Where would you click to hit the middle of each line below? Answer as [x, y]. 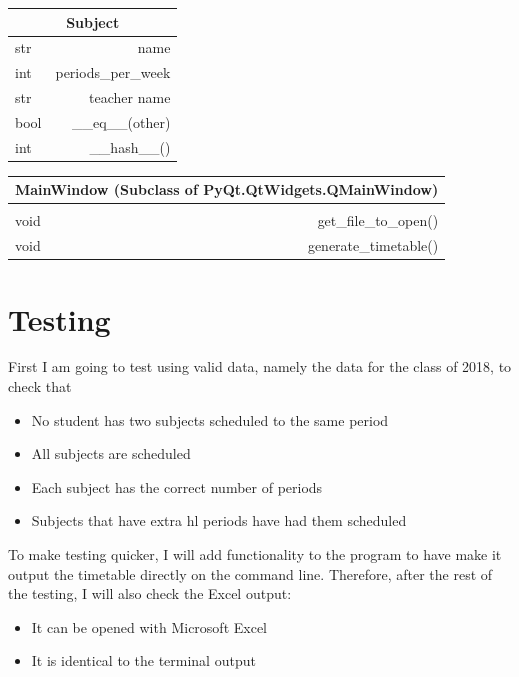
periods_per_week [113, 72]
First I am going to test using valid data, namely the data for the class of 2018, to [260, 366]
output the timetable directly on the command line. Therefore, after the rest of [250, 573]
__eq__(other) [121, 121]
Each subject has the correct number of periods [177, 486]
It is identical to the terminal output [143, 660]
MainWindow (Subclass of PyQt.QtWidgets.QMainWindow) [227, 189]
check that [40, 386]
